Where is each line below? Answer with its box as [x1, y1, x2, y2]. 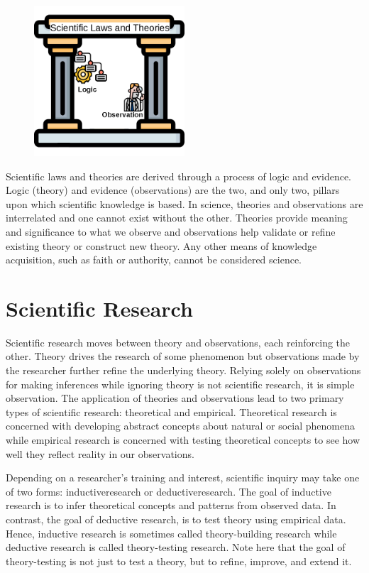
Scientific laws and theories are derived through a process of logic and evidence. [6, 168, 351, 183]
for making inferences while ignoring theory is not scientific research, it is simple [6, 376, 355, 391]
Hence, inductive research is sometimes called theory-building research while [6, 525, 337, 540]
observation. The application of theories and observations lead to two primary [6, 391, 344, 405]
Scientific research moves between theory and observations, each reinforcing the [6, 334, 351, 349]
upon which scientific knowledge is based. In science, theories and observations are [6, 196, 363, 211]
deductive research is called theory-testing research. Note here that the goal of [6, 540, 346, 555]
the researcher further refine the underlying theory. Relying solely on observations [6, 363, 361, 378]
